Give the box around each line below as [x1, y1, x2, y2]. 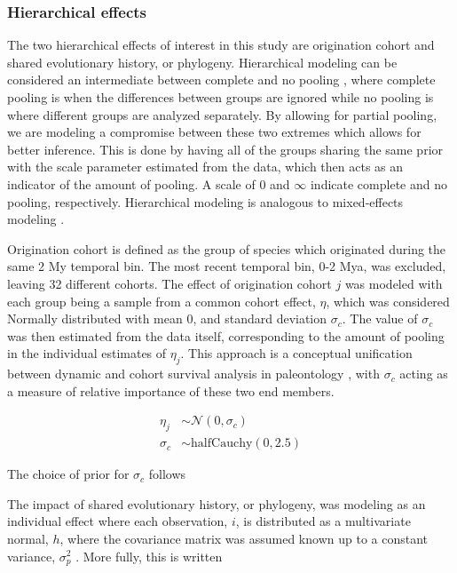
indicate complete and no [310, 174, 447, 193]
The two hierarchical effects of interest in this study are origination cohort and [7, 36, 435, 54]
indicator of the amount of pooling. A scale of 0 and [7, 174, 290, 193]
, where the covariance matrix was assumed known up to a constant [59, 529, 429, 547]
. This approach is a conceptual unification [180, 344, 413, 362]
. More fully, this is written [75, 546, 223, 565]
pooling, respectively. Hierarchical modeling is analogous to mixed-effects [7, 192, 404, 211]
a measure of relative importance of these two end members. [7, 381, 335, 400]
